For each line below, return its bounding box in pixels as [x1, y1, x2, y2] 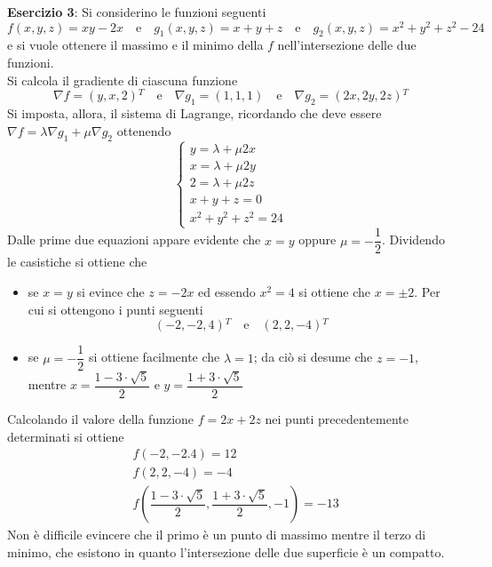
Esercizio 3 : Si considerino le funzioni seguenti [7, 3, 266, 20]
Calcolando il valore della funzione [7, 410, 194, 428]
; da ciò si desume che [253, 347, 373, 366]
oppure [298, 230, 337, 249]
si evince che [76, 282, 145, 300]
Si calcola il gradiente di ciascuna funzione [7, 70, 238, 89]
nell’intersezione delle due [277, 36, 417, 54]
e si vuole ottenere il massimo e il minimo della [7, 36, 264, 54]
